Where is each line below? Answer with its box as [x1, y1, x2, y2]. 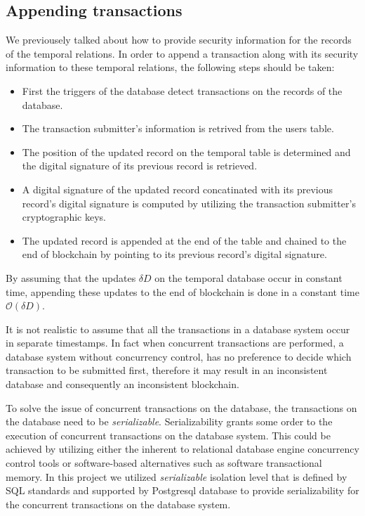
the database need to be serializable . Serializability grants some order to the [6, 414, 333, 429]
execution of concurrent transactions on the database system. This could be [6, 427, 331, 442]
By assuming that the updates [6, 270, 136, 285]
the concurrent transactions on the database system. [6, 496, 231, 511]
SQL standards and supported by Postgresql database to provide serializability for [6, 483, 359, 498]
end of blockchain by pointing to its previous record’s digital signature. [22, 247, 327, 262]
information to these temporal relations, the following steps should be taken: [6, 60, 335, 75]
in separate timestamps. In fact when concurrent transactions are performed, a [6, 335, 344, 350]
